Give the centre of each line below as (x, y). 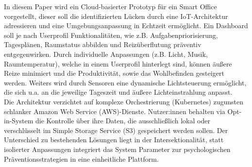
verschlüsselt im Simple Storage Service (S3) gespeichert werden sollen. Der (116, 130)
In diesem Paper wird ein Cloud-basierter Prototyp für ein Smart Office (110, 6)
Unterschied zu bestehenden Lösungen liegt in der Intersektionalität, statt (114, 140)
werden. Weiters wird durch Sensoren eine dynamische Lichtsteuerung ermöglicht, (125, 82)
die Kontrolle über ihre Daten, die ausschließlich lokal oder (123, 121)
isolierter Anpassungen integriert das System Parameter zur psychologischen (117, 149)
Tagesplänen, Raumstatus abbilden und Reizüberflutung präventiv (103, 44)
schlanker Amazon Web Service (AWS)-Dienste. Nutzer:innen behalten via (115, 111)
